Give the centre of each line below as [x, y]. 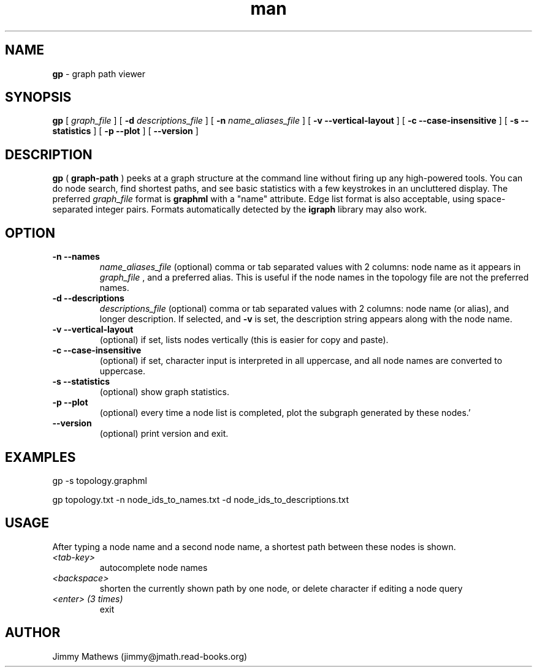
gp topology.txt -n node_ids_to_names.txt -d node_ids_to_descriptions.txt [201, 499]
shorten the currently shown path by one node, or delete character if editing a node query [281, 588]
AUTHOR [33, 633]
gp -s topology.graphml [100, 480]
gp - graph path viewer [99, 74]
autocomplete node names [154, 567]
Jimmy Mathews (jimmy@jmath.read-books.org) [150, 656]
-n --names [76, 257]
